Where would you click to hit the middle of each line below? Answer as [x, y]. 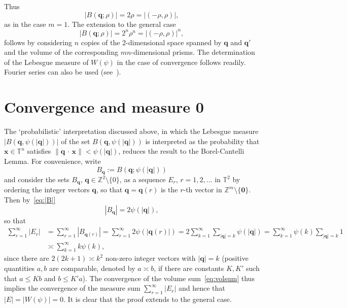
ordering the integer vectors [47, 190]
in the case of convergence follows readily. [181, 62]
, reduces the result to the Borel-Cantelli [181, 151]
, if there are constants [189, 268]
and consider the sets [37, 179]
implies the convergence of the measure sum [72, 288]
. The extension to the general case [122, 24]
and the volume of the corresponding [61, 52]
